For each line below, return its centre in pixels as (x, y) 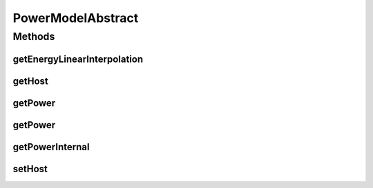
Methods (34, 36)
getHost (30, 81)
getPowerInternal (51, 147)
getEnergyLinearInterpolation (78, 59)
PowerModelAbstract (76, 18)
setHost (30, 169)
